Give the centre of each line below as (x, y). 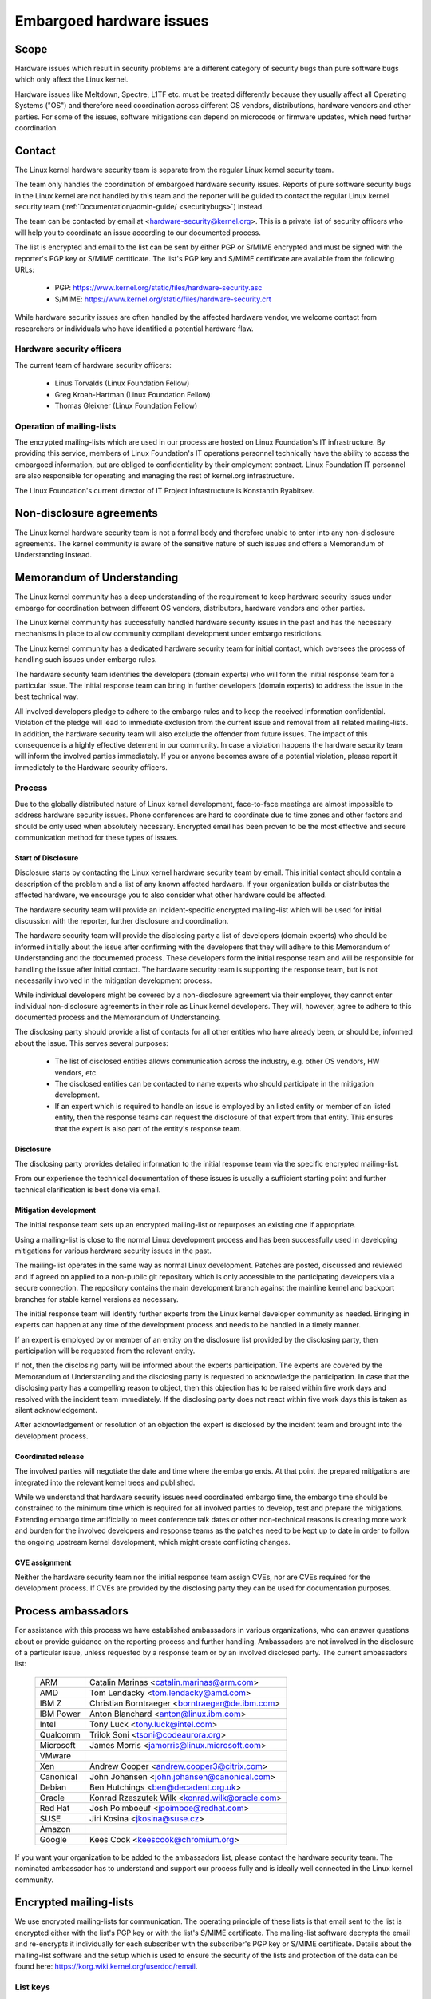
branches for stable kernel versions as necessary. (97, 1299)
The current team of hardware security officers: (93, 365)
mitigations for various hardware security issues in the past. (113, 1251)
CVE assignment (43, 1562)
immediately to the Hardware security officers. (91, 767)
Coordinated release (49, 1456)
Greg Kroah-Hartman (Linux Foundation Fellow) (132, 394)
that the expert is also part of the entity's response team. (148, 1128)
